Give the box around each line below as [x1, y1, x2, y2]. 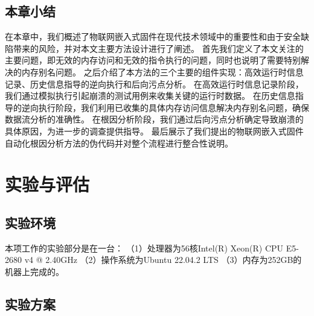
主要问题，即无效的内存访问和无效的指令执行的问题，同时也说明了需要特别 [5, 54, 301, 66]
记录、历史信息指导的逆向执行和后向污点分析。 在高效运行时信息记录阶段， [5, 77, 304, 90]
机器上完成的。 [5, 265, 64, 277]
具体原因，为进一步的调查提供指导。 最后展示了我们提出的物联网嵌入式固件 [5, 124, 304, 137]
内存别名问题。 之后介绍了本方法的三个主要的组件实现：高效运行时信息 [21, 65, 304, 78]
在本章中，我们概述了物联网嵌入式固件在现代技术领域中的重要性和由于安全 [5, 30, 301, 43]
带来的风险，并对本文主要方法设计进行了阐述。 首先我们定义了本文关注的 [13, 42, 304, 54]
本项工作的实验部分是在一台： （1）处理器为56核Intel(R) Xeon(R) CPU [5, 241, 284, 254]
